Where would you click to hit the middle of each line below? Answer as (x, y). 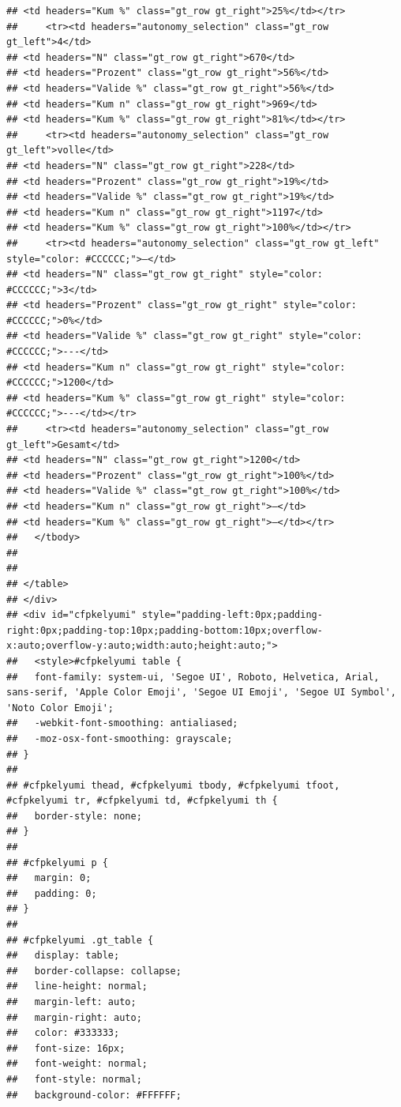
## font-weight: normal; (77, 1064)
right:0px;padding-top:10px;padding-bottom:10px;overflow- (165, 630)
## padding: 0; (52, 893)
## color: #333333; (63, 1033)
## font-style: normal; (74, 1079)
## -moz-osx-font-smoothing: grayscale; (120, 738)
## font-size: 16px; (66, 1048)
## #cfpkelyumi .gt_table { (80, 940)
